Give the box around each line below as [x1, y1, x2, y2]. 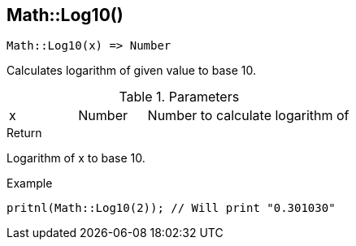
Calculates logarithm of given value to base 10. [7, 63, 256, 78]
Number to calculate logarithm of [147, 107, 349, 124]
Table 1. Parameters [119, 88, 240, 106]
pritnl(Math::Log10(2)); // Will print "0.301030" [7, 201, 336, 215]
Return [7, 126, 42, 140]
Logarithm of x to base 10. [7, 151, 145, 166]
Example [7, 176, 53, 191]
